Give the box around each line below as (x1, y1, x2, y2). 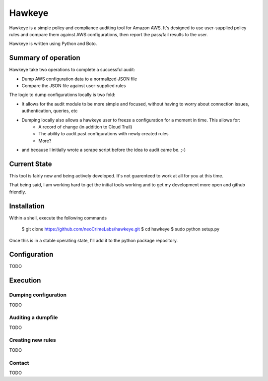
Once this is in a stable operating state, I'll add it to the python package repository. (9, 237, 178, 243)
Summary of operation (9, 54, 80, 62)
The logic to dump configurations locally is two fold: (9, 92, 116, 98)
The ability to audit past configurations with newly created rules (38, 131, 169, 137)
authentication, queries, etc (21, 108, 78, 114)
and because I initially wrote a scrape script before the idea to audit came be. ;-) (21, 147, 186, 153)
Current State (9, 160, 52, 168)
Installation (9, 202, 45, 210)
